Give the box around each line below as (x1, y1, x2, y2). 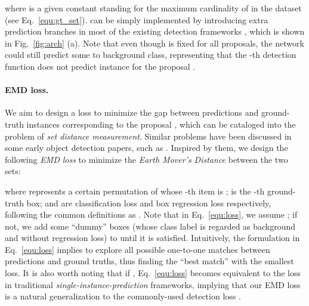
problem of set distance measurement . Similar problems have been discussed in (5, 129, 292, 142)
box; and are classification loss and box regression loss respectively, (26, 196, 271, 209)
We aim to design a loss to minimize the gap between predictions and (5, 106, 259, 119)
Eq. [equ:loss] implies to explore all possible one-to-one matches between (5, 243, 270, 255)
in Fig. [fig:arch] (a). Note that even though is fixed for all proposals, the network (5, 36, 304, 49)
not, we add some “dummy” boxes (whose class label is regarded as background (5, 220, 296, 232)
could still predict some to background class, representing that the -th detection (5, 48, 296, 61)
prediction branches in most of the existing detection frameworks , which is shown (5, 25, 305, 38)
